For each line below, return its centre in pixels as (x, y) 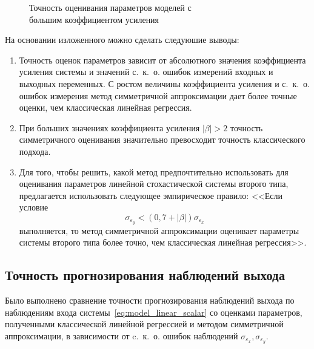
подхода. (35, 151)
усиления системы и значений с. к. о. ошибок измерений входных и (146, 72)
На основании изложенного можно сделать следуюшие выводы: (122, 40)
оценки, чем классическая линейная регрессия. (105, 107)
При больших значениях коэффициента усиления (109, 127)
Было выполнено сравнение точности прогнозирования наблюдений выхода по (150, 300)
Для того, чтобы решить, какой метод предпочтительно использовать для (154, 171)
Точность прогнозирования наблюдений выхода (145, 275)
